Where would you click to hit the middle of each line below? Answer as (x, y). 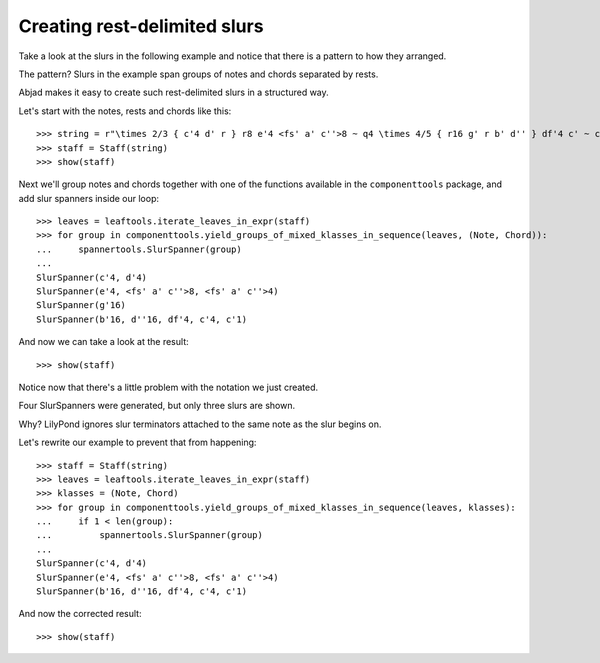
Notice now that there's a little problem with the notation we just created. (168, 387)
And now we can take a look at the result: (103, 342)
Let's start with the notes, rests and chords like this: (125, 111)
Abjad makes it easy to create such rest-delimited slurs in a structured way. (173, 92)
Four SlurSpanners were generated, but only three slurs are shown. (157, 406)
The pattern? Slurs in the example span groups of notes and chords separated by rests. (198, 74)
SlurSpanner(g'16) (81, 305)
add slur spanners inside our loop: (89, 198)
